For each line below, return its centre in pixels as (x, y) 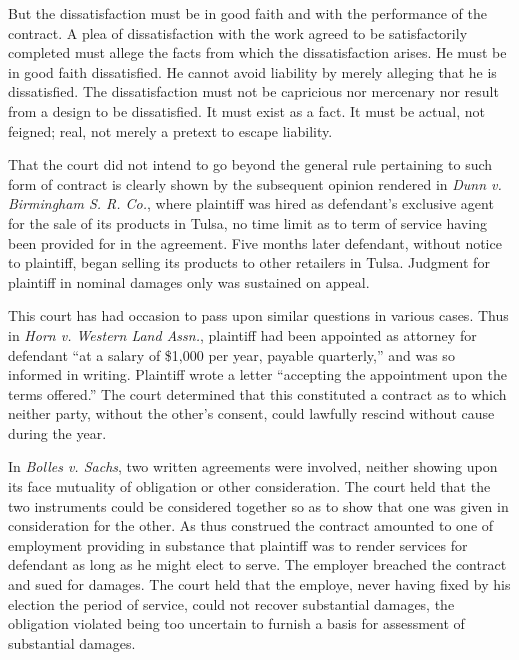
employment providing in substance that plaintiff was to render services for (238, 544)
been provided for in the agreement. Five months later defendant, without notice (255, 242)
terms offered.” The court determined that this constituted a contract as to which (257, 393)
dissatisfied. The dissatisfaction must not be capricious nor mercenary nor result (253, 91)
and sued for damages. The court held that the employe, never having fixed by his (259, 584)
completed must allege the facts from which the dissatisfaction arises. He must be (257, 52)
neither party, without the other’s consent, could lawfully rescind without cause (251, 413)
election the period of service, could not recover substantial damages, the (231, 603)
